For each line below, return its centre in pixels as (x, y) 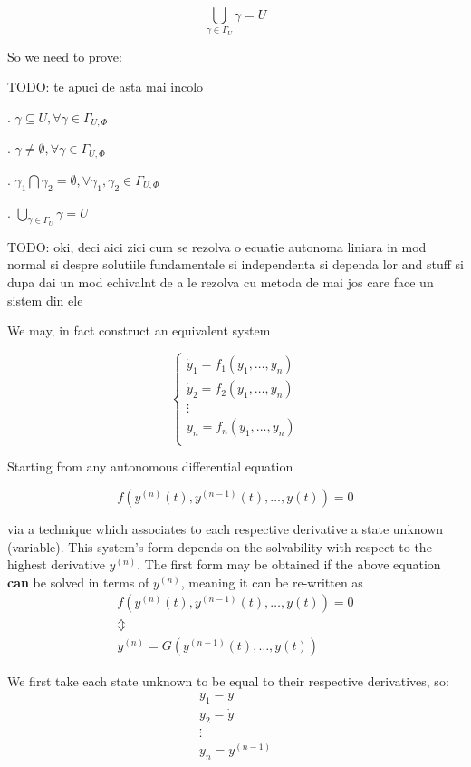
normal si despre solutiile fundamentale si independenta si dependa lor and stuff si (235, 264)
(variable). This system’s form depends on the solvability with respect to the (220, 546)
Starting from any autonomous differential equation (150, 466)
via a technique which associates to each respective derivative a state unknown (226, 529)
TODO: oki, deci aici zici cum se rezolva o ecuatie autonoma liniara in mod (217, 246)
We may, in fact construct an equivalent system (139, 330)
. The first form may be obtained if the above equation (289, 564)
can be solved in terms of (78, 582)
